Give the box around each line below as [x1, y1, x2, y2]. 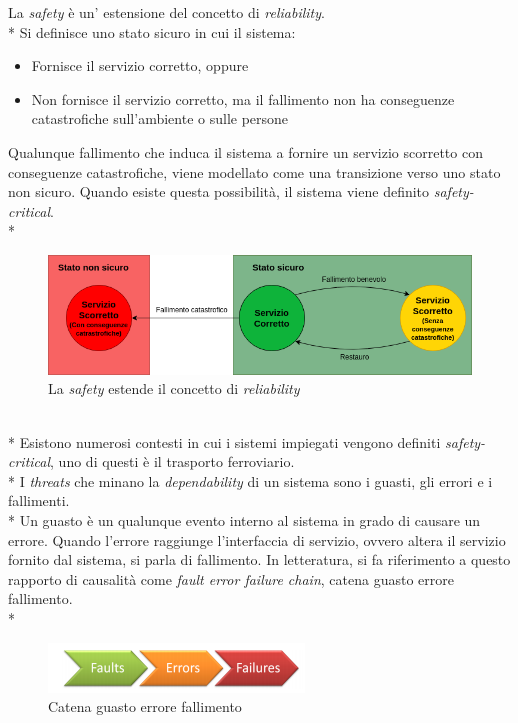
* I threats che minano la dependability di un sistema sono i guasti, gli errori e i [8, 470, 493, 491]
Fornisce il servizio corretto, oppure [31, 55, 249, 76]
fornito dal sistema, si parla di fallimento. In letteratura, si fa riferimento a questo [8, 549, 511, 570]
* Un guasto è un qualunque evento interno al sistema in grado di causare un [8, 509, 481, 530]
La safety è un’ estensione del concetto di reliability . [8, 2, 325, 22]
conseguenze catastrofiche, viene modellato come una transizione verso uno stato [8, 161, 501, 182]
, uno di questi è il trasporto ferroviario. [50, 451, 295, 472]
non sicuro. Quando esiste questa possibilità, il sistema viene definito [8, 181, 430, 202]
